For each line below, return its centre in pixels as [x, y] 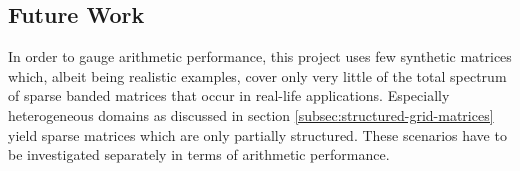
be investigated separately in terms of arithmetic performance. [199, 154]
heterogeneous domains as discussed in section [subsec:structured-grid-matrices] [251, 114]
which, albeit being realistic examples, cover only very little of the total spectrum [257, 75]
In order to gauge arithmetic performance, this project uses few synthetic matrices [260, 56]
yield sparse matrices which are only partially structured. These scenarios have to [257, 134]
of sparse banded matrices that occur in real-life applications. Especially [229, 95]
